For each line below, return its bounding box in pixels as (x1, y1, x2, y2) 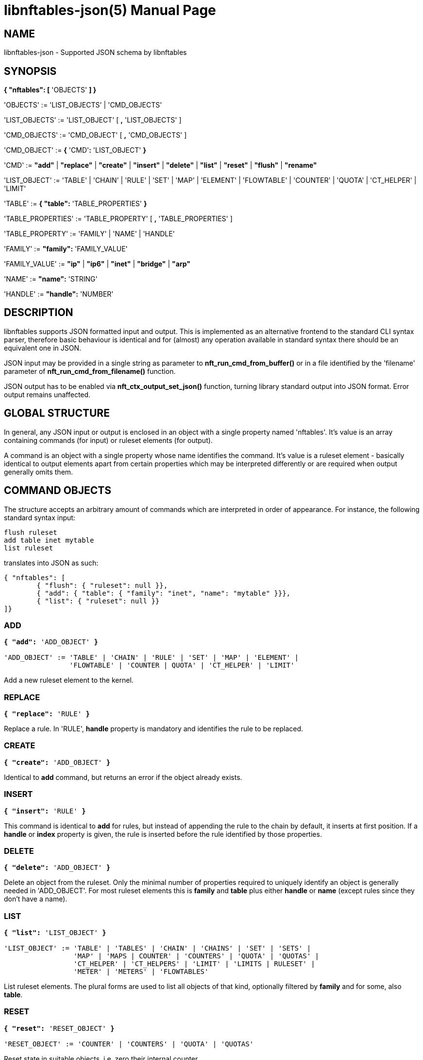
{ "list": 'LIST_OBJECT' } (4, 929, 106, 937)
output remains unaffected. (4, 390, 91, 399)
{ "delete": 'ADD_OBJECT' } (4, 864, 111, 872)
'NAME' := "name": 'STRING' (4, 275, 98, 283)
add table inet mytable (4, 536, 94, 544)
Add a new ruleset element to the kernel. (4, 676, 134, 685)
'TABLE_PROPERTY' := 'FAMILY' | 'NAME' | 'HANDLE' (4, 230, 175, 238)
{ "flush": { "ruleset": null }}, (36, 581, 168, 589)
